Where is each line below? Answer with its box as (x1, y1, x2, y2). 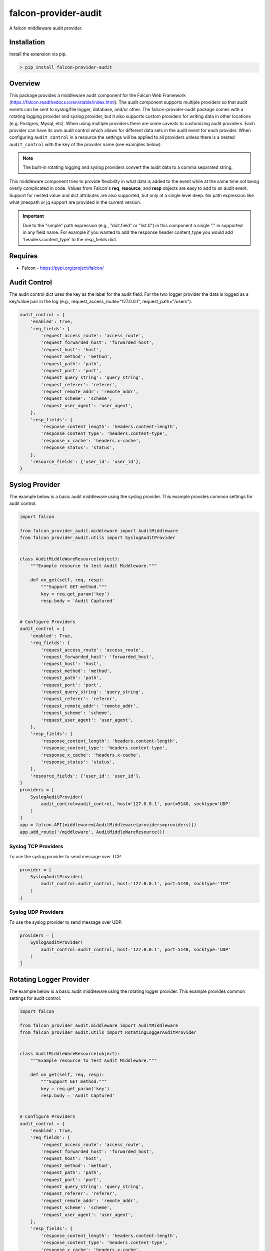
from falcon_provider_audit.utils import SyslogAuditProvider (19, 535, 175, 540)
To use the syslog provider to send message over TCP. (9, 853, 122, 859)
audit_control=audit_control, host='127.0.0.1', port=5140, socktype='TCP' (40, 881, 231, 887)
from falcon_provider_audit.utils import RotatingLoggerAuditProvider (19, 1030, 197, 1035)
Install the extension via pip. (9, 51, 67, 57)
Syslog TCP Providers (9, 843, 63, 850)
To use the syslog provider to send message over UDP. (9, 919, 122, 925)
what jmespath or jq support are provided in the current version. (9, 199, 141, 205)
